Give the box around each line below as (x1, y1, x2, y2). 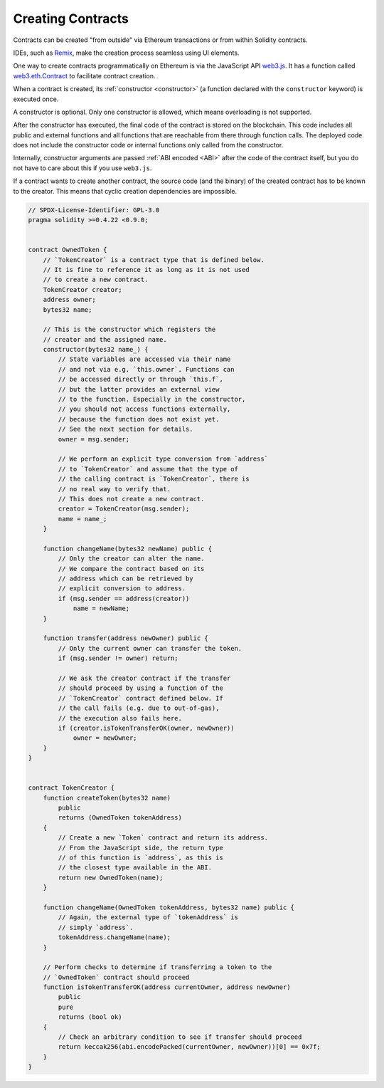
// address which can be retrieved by (58, 575, 193, 583)
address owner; (43, 295, 96, 304)
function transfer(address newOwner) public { (43, 634, 209, 642)
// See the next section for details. (58, 425, 193, 434)
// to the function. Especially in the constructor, (58, 395, 246, 404)
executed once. (13, 95, 59, 103)
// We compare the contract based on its (58, 565, 205, 572)
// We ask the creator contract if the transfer (58, 674, 231, 682)
